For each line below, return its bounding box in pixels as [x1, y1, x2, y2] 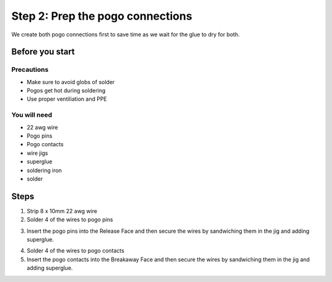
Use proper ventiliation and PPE [26, 95, 108, 103]
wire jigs [26, 149, 49, 157]
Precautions [11, 65, 49, 74]
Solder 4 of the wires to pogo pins [26, 216, 113, 224]
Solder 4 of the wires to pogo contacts [26, 247, 125, 254]
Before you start [11, 47, 75, 57]
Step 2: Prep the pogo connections [11, 9, 192, 23]
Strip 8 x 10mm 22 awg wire [26, 207, 98, 214]
